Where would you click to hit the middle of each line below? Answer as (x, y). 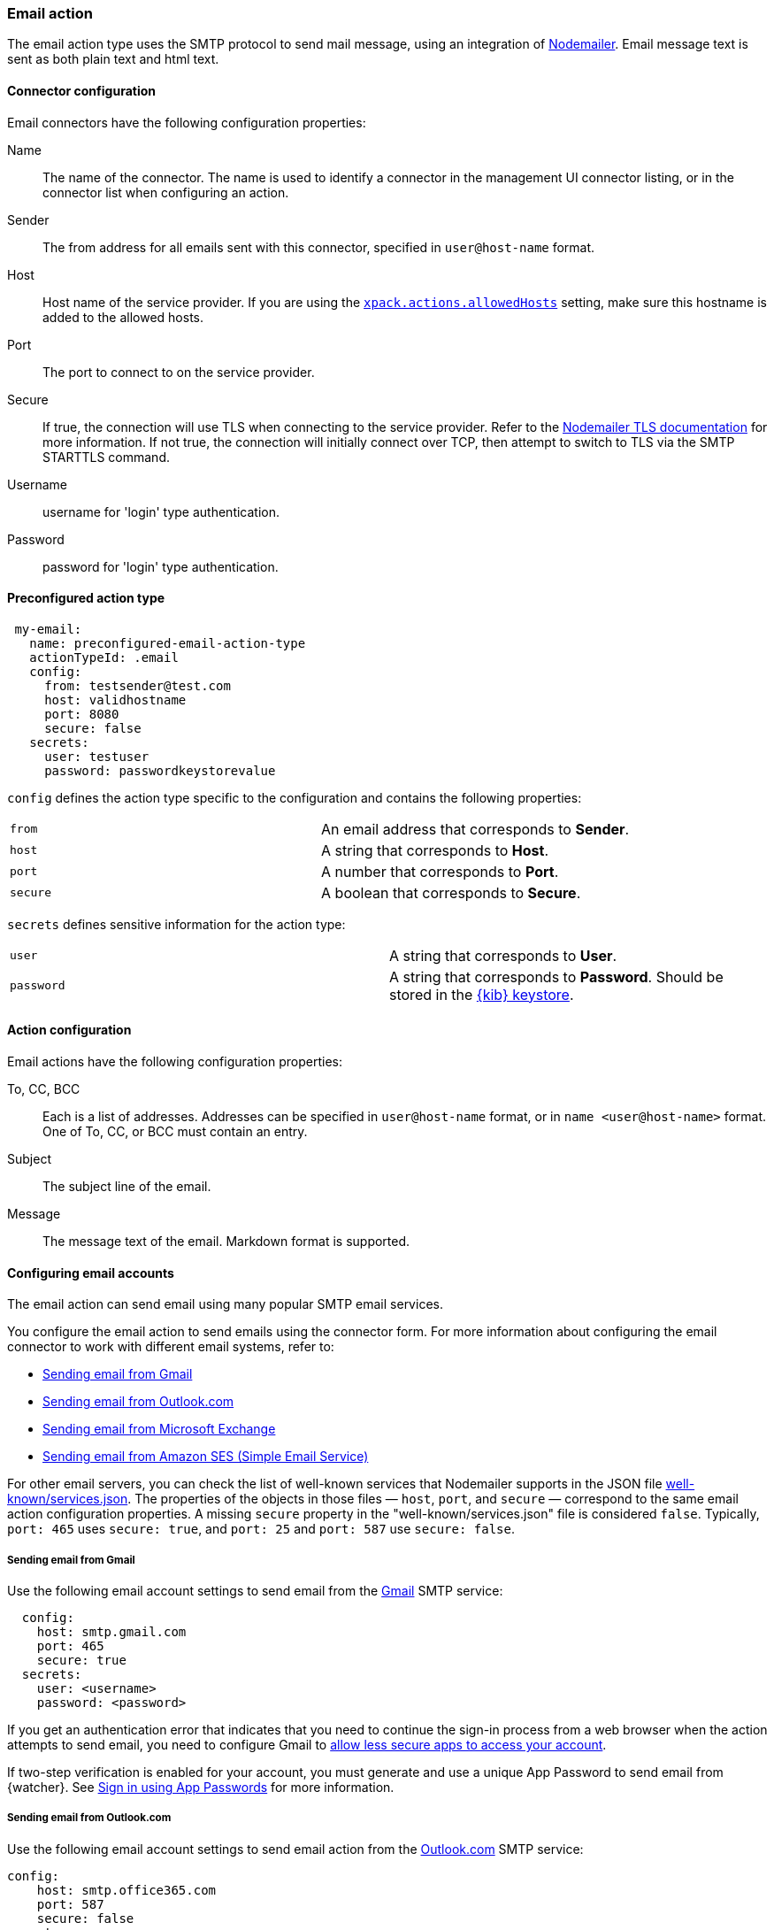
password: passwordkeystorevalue (160, 770)
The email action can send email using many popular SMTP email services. (225, 1304)
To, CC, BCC (44, 1089)
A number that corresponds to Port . (440, 871)
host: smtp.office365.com (126, 1890)
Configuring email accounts (91, 1273)
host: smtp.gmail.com (111, 1632)
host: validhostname (115, 700)
